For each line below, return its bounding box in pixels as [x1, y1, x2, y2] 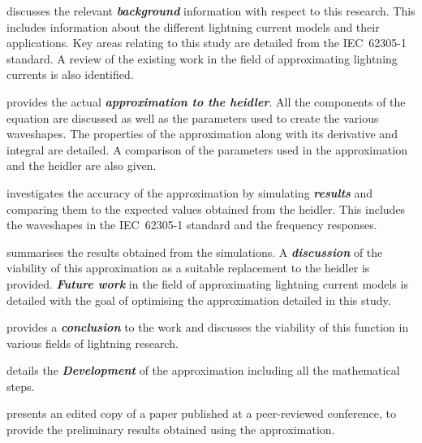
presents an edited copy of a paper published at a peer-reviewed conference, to [6, 405, 396, 422]
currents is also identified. [6, 66, 134, 83]
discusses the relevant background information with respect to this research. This [6, 2, 416, 19]
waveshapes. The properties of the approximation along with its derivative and [6, 125, 398, 142]
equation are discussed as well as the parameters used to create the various [6, 109, 379, 126]
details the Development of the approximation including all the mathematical [6, 362, 400, 379]
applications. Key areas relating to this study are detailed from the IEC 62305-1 [6, 34, 407, 51]
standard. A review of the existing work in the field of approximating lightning [6, 50, 398, 67]
